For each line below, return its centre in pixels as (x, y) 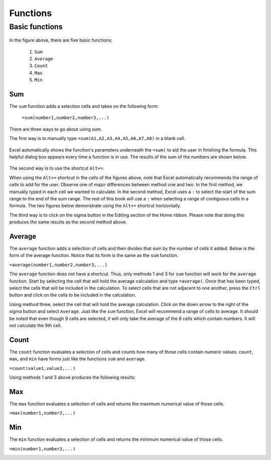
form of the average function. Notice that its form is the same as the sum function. (94, 255)
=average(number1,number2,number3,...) (58, 265)
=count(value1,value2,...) (42, 368)
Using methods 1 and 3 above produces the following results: (73, 377)
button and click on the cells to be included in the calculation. (73, 295)
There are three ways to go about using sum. (56, 129)
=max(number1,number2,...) (42, 413)
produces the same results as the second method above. (68, 222)
